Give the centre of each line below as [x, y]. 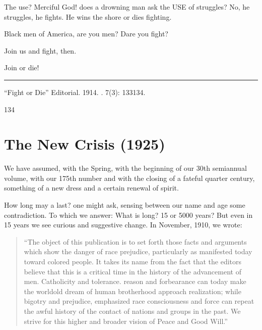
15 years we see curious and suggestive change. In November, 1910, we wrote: [123, 225]
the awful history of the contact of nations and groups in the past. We [132, 311]
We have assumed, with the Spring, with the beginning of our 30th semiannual [125, 168]
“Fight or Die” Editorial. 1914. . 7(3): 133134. [75, 92]
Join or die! [22, 67]
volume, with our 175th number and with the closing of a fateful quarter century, [129, 178]
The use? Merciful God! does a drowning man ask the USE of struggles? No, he [127, 7]
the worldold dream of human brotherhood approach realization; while [133, 291]
